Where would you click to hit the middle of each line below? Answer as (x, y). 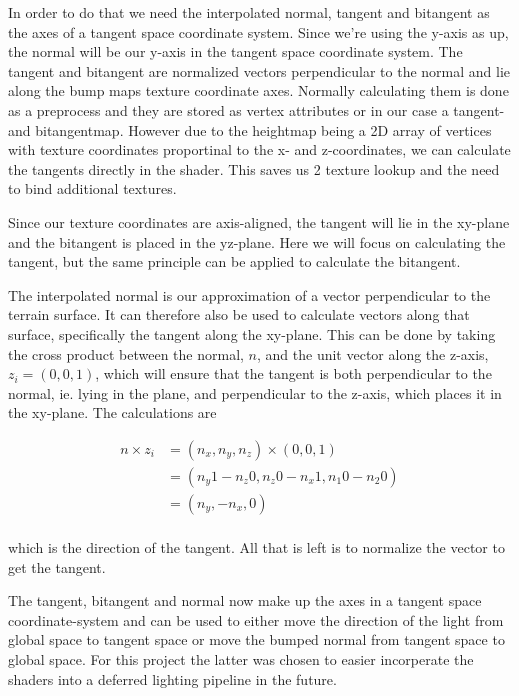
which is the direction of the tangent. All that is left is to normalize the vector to (256, 547)
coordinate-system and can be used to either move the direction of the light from (256, 619)
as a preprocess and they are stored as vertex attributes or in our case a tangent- (256, 109)
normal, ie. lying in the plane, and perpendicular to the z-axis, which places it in (255, 392)
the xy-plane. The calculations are (112, 412)
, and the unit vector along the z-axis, (373, 353)
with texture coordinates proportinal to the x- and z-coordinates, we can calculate (259, 149)
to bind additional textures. (92, 188)
